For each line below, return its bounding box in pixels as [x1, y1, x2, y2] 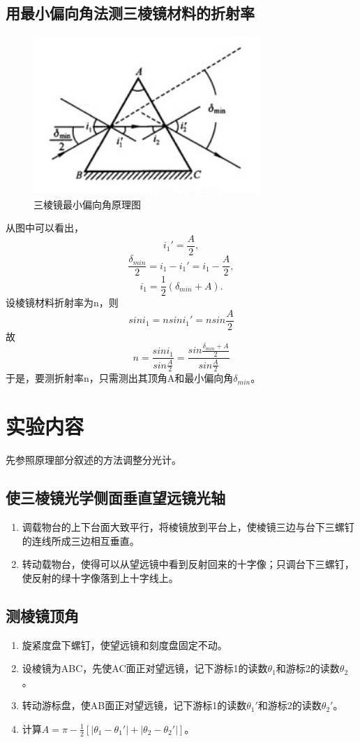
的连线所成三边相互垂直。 [22, 533, 140, 548]
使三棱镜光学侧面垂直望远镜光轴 [6, 487, 225, 508]
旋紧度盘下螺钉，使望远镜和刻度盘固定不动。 [22, 637, 227, 652]
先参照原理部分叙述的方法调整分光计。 [6, 452, 181, 467]
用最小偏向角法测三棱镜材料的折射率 [6, 2, 255, 24]
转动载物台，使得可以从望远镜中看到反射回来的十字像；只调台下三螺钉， [22, 557, 354, 571]
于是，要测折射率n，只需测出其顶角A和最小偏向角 [6, 371, 234, 385]
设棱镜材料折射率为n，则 [6, 295, 119, 310]
